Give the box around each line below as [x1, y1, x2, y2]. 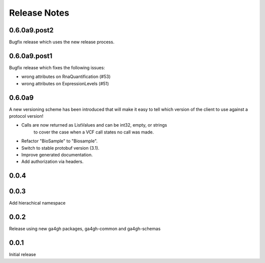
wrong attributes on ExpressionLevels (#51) [21, 80, 109, 86]
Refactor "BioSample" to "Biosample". [21, 138, 98, 144]
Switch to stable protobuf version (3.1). [21, 145, 100, 151]
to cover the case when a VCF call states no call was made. [33, 129, 154, 135]
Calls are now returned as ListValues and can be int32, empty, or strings [21, 122, 167, 128]
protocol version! [9, 113, 44, 119]
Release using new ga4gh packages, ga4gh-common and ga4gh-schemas [9, 226, 161, 232]
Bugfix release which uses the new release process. [9, 39, 115, 45]
